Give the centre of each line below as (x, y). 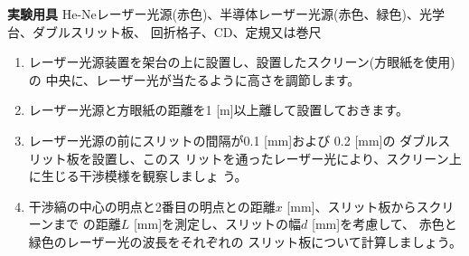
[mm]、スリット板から (352, 206)
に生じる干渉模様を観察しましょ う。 (138, 176)
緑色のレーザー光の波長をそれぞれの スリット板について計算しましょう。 (245, 241)
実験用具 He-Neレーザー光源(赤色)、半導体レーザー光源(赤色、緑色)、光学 (226, 14)
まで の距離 (87, 224)
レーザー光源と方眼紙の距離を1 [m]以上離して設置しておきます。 (218, 110)
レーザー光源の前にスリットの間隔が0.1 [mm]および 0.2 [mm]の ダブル (233, 140)
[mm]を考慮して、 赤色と (385, 224)
